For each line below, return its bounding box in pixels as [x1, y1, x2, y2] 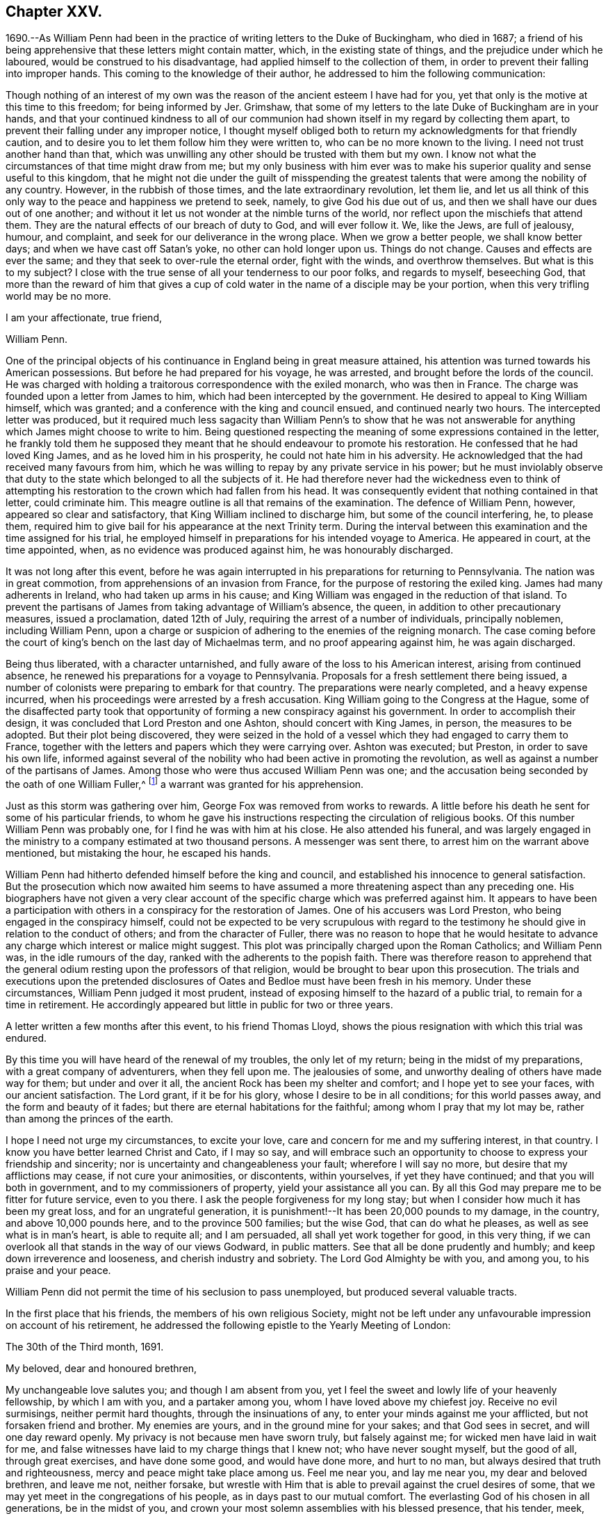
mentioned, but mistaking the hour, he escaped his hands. [6, 847, 271, 860]
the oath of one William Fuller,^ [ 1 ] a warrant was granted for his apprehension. [6, 776, 364, 791]
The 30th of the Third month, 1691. [6, 1341, 164, 1353]
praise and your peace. [6, 1264, 111, 1277]
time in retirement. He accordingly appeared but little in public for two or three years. [6, 999, 393, 1011]
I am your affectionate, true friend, [6, 312, 162, 324]
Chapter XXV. [6, 3, 103, 20]
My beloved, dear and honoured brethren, [6, 1362, 197, 1375]
